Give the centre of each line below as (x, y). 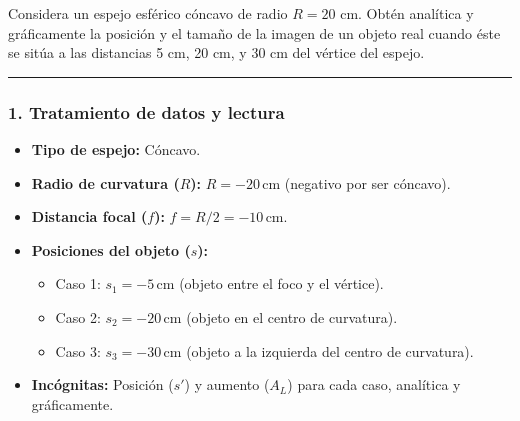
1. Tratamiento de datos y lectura (146, 111)
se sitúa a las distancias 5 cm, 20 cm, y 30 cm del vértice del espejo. (216, 52)
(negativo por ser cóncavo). (367, 182)
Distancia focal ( (89, 216)
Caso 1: (78, 283)
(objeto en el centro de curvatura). (292, 316)
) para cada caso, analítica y (374, 384)
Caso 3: (78, 350)
